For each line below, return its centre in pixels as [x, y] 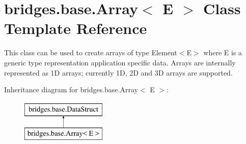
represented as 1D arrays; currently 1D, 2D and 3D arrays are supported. [118, 72]
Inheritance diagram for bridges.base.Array [71, 89]
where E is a [223, 52]
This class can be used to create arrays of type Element [91, 52]
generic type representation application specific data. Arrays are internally [120, 62]
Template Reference [76, 28]
